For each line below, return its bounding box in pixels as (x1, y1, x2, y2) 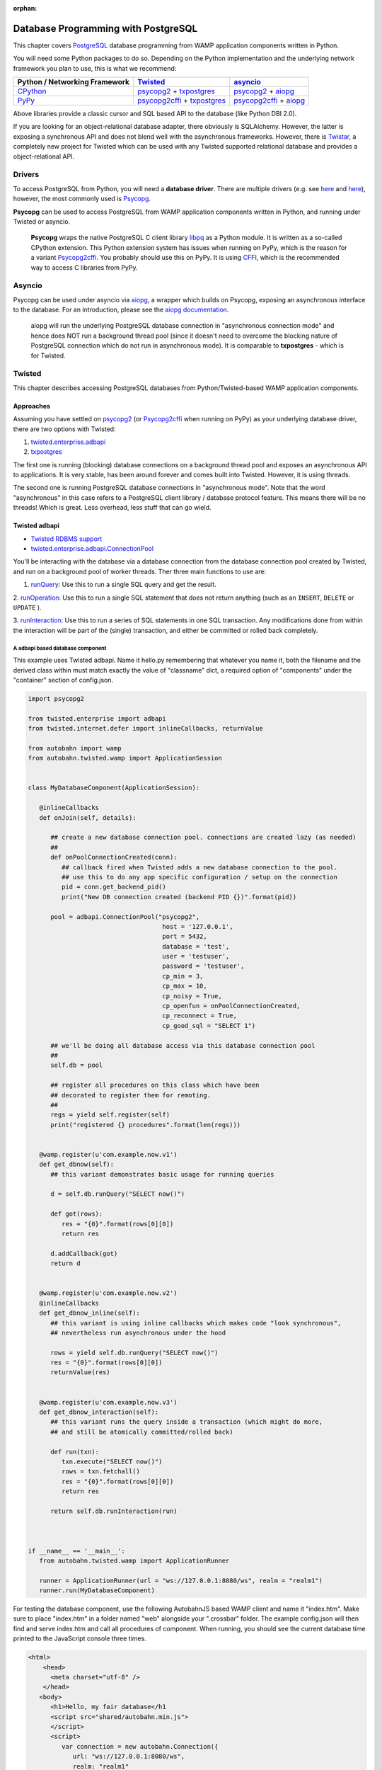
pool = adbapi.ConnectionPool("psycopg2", (50, 913, 200, 920)
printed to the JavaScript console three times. (13, 1634, 146, 1643)
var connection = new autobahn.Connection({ (61, 1742, 219, 1750)
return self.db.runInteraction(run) (50, 1507, 178, 1515)
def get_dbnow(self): (39, 1160, 115, 1168)
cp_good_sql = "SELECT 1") (162, 1022, 256, 1029)
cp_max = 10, (162, 982, 208, 990)
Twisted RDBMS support (30, 535, 103, 543)
